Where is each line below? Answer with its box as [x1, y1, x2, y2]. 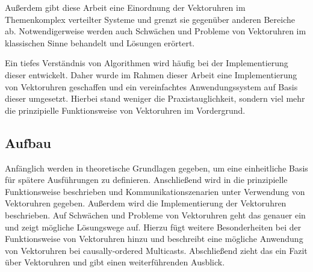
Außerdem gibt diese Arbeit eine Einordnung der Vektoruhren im [5, 1, 246, 13]
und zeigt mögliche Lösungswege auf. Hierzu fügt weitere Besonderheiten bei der [5, 220, 302, 233]
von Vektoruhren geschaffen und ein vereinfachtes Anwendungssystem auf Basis [5, 80, 298, 93]
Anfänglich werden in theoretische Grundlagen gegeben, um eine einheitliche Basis [5, 161, 308, 174]
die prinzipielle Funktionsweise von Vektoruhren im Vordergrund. [5, 104, 246, 116]
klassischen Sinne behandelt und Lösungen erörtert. [5, 36, 195, 49]
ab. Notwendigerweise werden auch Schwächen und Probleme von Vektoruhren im [5, 25, 306, 37]
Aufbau [5, 133, 51, 152]
